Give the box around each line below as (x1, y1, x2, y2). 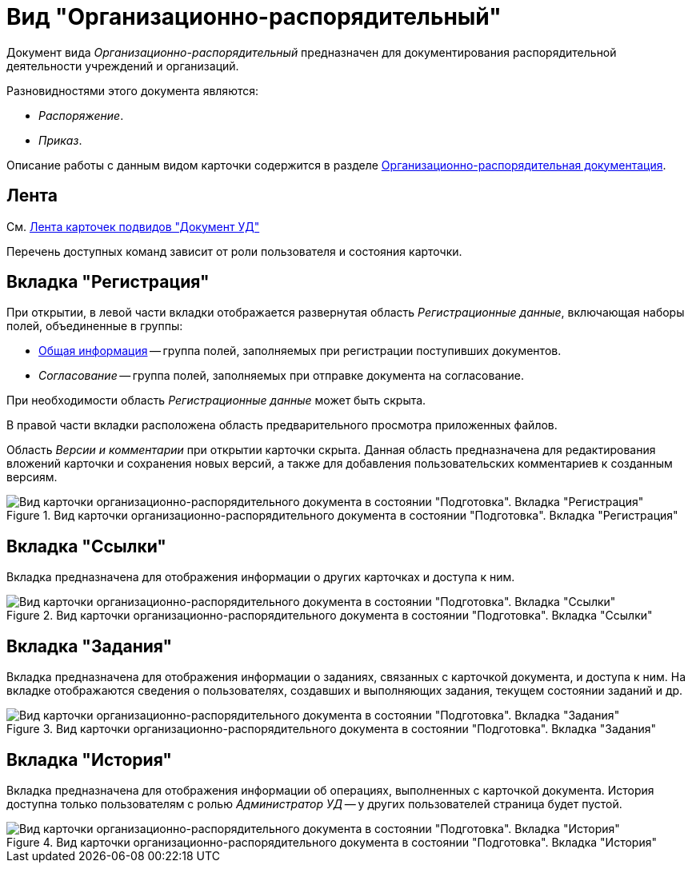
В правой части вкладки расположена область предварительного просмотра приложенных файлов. (6, 418, 558, 433)
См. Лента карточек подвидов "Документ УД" (6, 219, 260, 233)
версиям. (6, 470, 58, 484)
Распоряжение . (38, 108, 124, 122)
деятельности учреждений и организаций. (6, 58, 239, 73)
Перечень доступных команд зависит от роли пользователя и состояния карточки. (6, 244, 462, 258)
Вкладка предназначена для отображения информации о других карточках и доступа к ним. (6, 570, 515, 584)
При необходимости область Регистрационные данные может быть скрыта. (6, 393, 426, 408)
